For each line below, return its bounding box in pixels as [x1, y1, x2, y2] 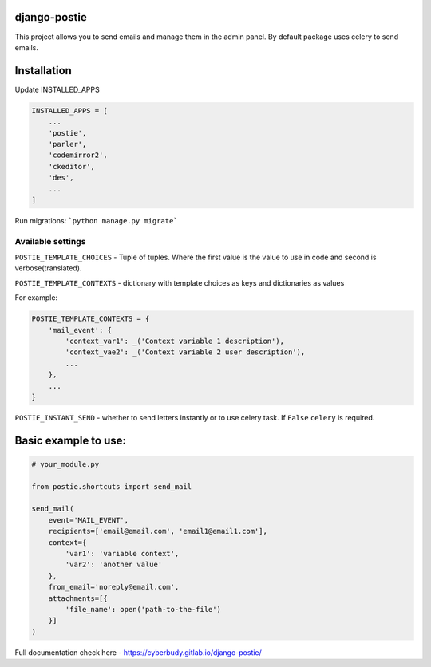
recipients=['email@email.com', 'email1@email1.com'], [48, 527, 267, 536]
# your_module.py [31, 460, 100, 468]
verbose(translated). [14, 263, 82, 273]
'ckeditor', [48, 162, 96, 171]
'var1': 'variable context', [65, 549, 180, 558]
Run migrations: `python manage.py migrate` [14, 215, 179, 225]
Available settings [14, 235, 86, 247]
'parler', [48, 140, 87, 148]
